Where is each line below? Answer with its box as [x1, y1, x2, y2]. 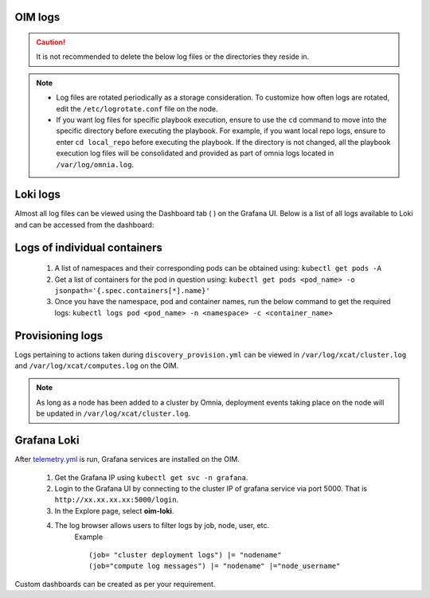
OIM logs [14, 10, 61, 24]
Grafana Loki [14, 434, 80, 448]
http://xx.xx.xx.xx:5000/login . [54, 494, 179, 505]
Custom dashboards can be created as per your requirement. [14, 579, 216, 588]
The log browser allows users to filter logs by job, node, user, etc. [54, 521, 270, 530]
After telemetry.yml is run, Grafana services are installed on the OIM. [14, 455, 240, 464]
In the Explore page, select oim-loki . [54, 506, 174, 515]
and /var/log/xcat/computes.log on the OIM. [14, 361, 179, 370]
